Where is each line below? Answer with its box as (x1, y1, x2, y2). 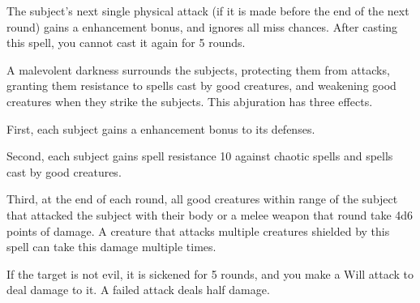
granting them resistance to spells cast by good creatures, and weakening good (6, 77, 396, 94)
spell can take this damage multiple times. (6, 238, 216, 255)
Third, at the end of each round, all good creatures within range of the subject (6, 190, 398, 207)
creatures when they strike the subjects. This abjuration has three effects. (6, 92, 373, 109)
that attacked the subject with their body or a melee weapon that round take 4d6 (6, 206, 414, 223)
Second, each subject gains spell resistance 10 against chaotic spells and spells (6, 147, 393, 164)
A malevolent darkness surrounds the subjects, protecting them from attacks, (6, 61, 390, 78)
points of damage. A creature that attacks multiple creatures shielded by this (6, 222, 390, 239)
